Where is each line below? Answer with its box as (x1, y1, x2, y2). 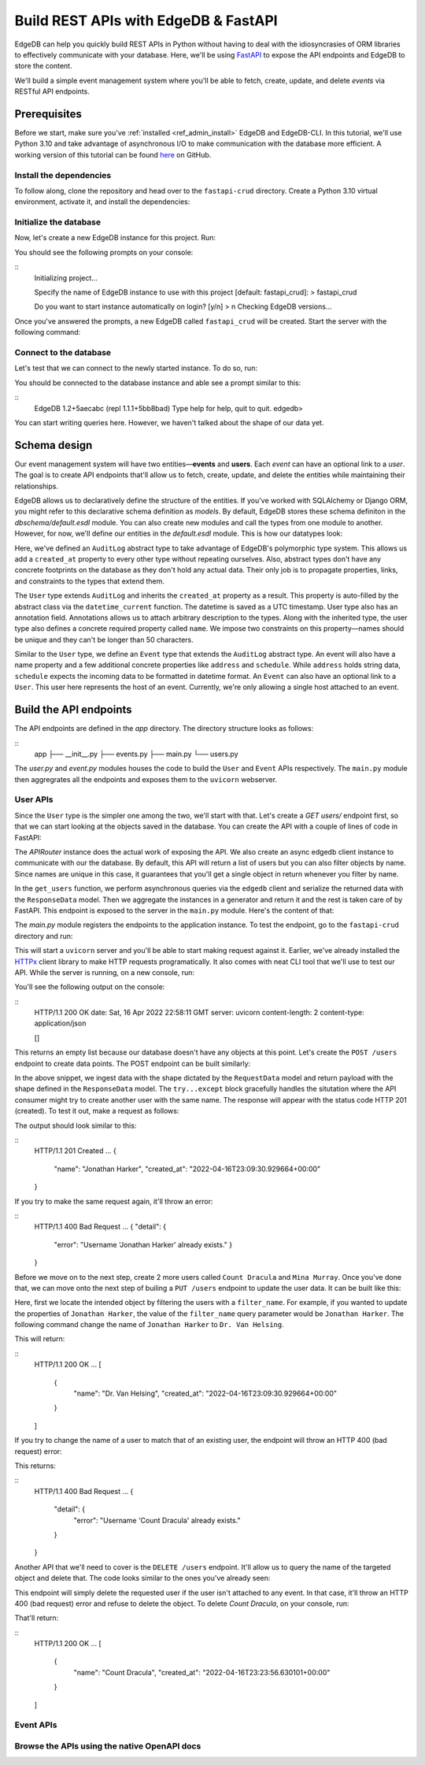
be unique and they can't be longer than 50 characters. (14, 635, 194, 644)
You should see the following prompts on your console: (14, 247, 194, 257)
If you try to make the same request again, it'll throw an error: (14, 1196, 213, 1206)
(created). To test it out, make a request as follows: (14, 1107, 179, 1116)
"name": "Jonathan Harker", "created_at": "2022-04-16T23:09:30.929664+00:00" (54, 1164, 321, 1174)
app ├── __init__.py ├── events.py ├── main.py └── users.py (34, 749, 239, 758)
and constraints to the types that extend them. (14, 576, 165, 586)
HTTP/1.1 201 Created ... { (34, 1146, 117, 1155)
